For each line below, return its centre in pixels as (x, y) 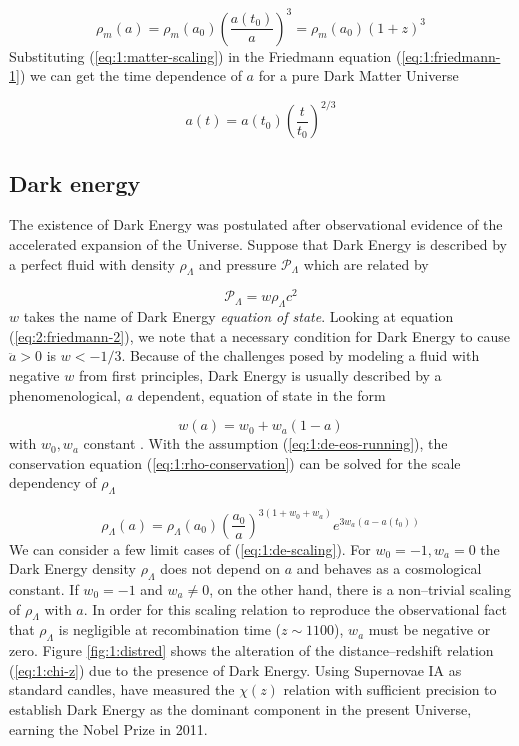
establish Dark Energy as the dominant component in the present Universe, (240, 709)
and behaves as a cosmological (389, 568)
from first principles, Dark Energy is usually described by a (260, 375)
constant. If (44, 589)
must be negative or (429, 629)
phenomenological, (65, 394)
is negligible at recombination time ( (170, 629)
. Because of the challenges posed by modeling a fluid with (300, 355)
